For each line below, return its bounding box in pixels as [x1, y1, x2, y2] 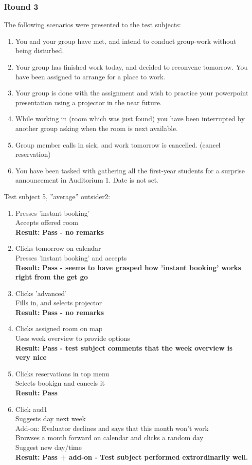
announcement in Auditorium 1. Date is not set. [15, 175, 159, 185]
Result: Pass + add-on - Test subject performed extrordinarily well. [15, 451, 248, 462]
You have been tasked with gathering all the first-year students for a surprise [15, 165, 245, 175]
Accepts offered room [15, 217, 79, 227]
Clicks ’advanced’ [15, 288, 67, 298]
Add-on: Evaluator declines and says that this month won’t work [15, 423, 209, 433]
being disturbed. [15, 45, 64, 56]
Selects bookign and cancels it [15, 378, 105, 388]
